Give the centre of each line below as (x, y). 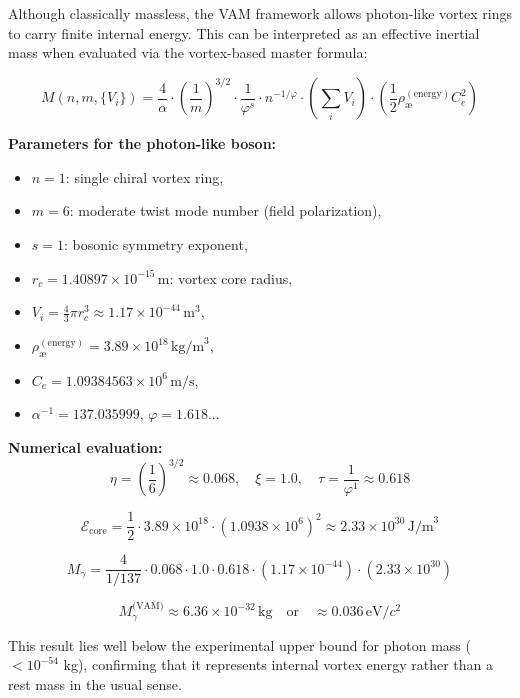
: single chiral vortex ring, (144, 176)
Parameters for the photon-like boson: (142, 143)
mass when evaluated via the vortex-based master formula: (188, 52)
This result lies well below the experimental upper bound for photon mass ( (239, 644)
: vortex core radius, (231, 277)
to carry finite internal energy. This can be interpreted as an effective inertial (244, 32)
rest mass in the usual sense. (95, 683)
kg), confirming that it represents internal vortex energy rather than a (278, 664)
